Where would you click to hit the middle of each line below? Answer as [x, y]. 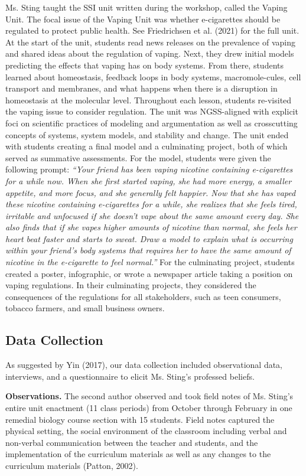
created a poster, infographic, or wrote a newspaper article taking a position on [149, 273]
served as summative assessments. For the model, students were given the [138, 157]
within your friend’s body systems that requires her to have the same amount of [148, 250]
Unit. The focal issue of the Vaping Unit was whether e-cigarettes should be [143, 19]
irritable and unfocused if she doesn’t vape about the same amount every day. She [152, 215]
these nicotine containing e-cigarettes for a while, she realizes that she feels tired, [151, 204]
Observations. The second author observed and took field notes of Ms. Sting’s [149, 396]
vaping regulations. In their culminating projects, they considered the [131, 285]
